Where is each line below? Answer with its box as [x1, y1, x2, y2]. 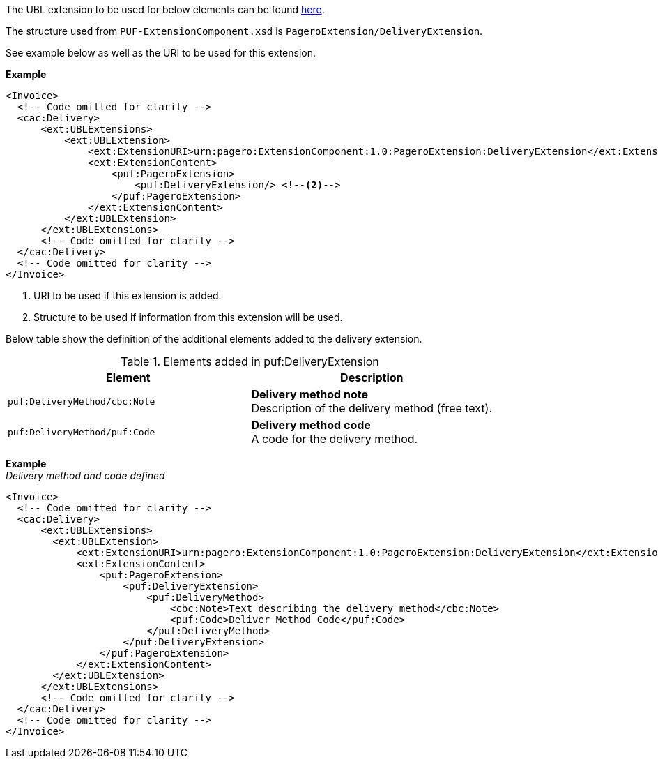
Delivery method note [251, 387, 368, 401]
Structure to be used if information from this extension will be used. [33, 311, 343, 323]
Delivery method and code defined [6, 470, 165, 481]
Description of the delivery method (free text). [251, 401, 493, 415]
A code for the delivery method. [251, 432, 418, 446]
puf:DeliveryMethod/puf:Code [8, 426, 155, 437]
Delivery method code [251, 418, 371, 432]
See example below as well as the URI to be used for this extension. [6, 47, 316, 59]
